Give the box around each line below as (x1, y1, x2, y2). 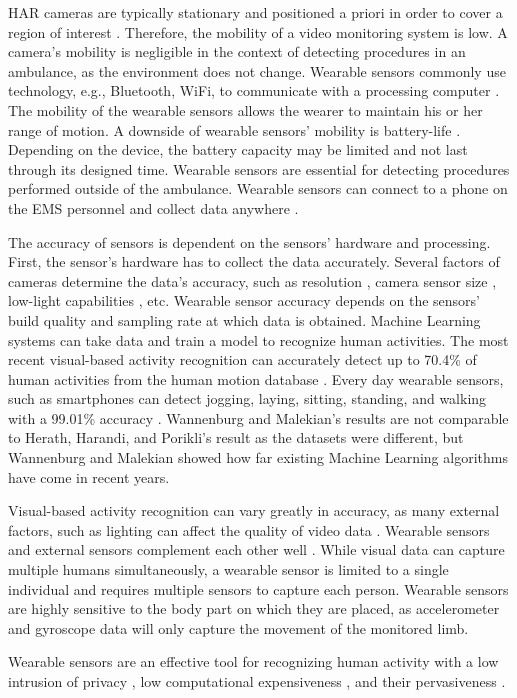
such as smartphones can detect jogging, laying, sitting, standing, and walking (8, 388, 487, 409)
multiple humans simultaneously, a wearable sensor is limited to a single (8, 559, 449, 580)
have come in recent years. (8, 466, 170, 487)
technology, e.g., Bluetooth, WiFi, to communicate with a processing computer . (8, 80, 500, 101)
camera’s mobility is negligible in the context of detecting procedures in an (8, 41, 466, 62)
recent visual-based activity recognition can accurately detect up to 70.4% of (8, 349, 477, 370)
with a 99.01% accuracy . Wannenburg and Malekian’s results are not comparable (8, 407, 509, 428)
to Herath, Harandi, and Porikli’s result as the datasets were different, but (8, 427, 464, 448)
